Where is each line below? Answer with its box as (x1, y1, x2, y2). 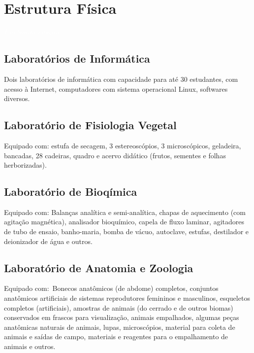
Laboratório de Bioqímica (4, 184, 137, 199)
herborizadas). (4, 160, 47, 170)
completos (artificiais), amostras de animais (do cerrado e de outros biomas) (4, 302, 233, 313)
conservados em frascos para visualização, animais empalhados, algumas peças (4, 312, 239, 322)
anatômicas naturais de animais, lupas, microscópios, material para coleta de (4, 321, 235, 332)
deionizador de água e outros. (4, 236, 93, 246)
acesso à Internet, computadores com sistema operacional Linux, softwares (4, 83, 228, 94)
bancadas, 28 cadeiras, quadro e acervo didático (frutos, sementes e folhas (4, 150, 226, 160)
